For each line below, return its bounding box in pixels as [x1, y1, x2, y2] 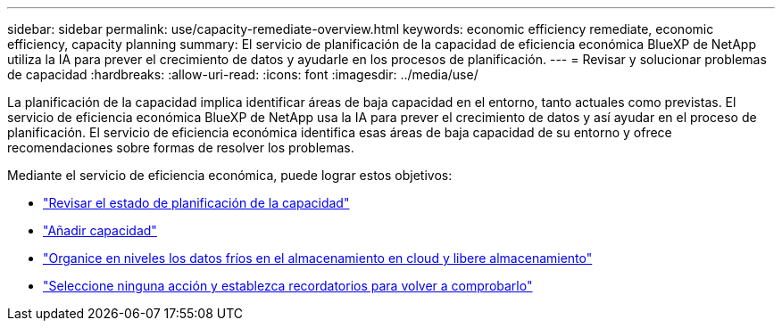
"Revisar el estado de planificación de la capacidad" [43, 195, 350, 210]
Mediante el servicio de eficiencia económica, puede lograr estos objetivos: [7, 168, 453, 183]
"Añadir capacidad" [43, 223, 157, 238]
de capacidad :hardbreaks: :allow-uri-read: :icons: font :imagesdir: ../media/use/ [7, 67, 478, 82]
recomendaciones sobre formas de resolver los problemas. [7, 140, 354, 155]
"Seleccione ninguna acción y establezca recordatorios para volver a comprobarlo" [43, 278, 533, 293]
